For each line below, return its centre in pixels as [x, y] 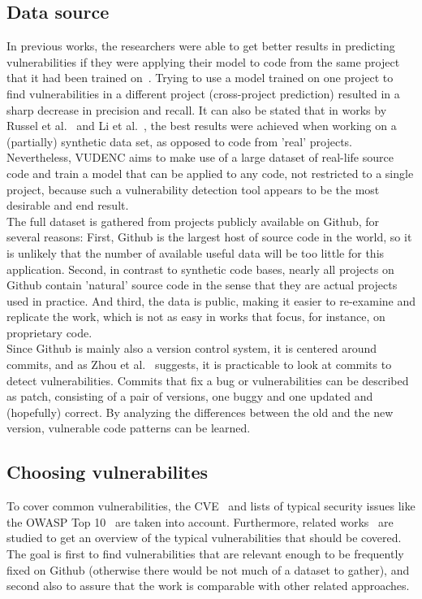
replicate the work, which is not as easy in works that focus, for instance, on [196, 317]
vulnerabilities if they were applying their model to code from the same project [203, 61]
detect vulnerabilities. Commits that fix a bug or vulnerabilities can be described [208, 380]
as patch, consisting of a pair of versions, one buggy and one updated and [190, 396]
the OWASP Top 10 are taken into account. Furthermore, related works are [200, 521]
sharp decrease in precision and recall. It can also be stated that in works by [197, 109]
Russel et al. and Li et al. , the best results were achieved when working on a [202, 126]
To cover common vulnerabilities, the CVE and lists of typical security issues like [211, 506]
